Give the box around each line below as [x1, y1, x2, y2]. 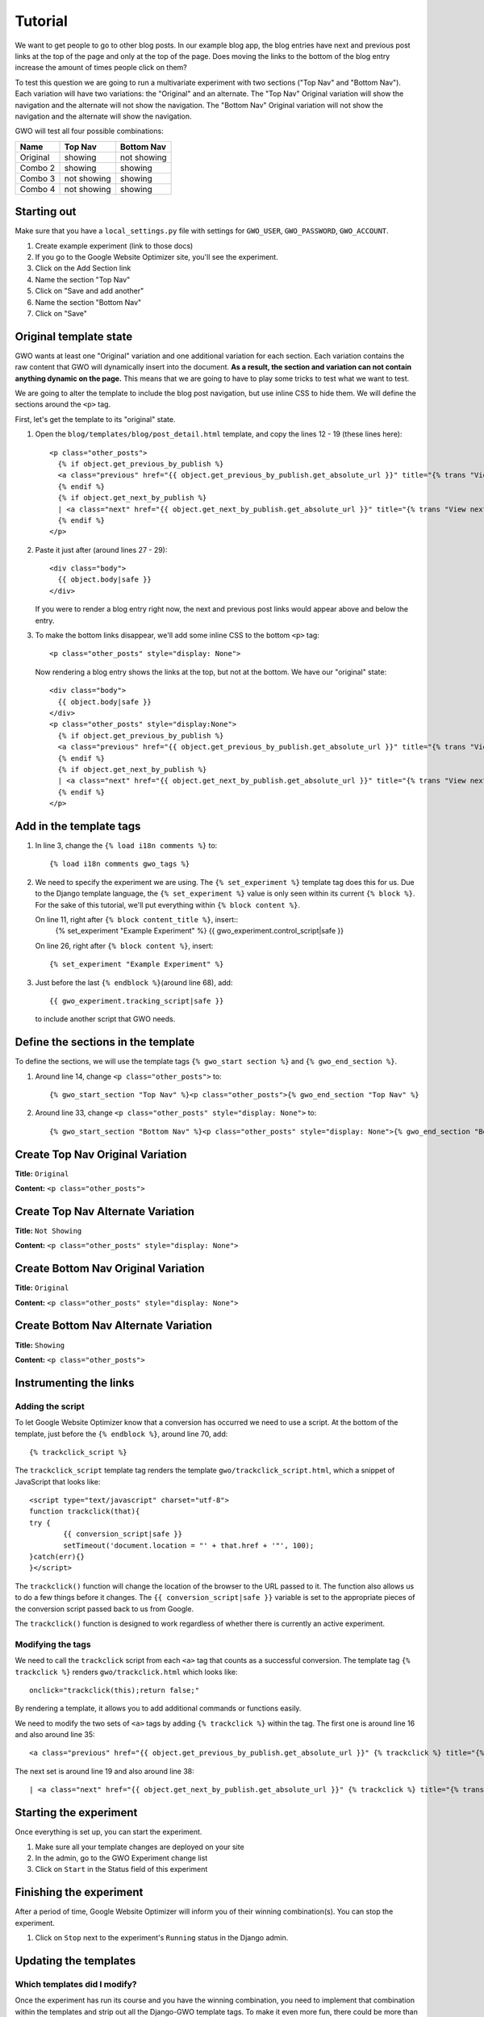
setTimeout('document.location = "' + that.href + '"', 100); [63, 1541, 315, 1550]
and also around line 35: [15, 1730, 96, 1739]
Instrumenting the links [15, 1376, 135, 1389]
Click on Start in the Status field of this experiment [35, 1865, 208, 1874]
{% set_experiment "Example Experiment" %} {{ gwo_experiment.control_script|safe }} [55, 926, 344, 936]
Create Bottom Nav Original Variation [15, 1262, 205, 1276]
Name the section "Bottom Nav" [35, 297, 142, 307]
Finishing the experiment [15, 1885, 144, 1899]
